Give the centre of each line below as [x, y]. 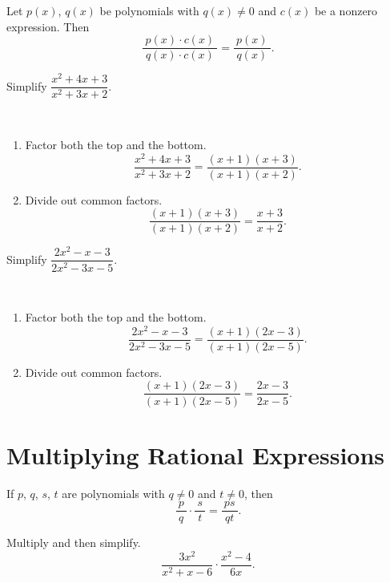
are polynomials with [113, 493]
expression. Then [48, 26]
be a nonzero [346, 10]
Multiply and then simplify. [74, 543]
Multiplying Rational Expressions [196, 454]
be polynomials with [149, 10]
